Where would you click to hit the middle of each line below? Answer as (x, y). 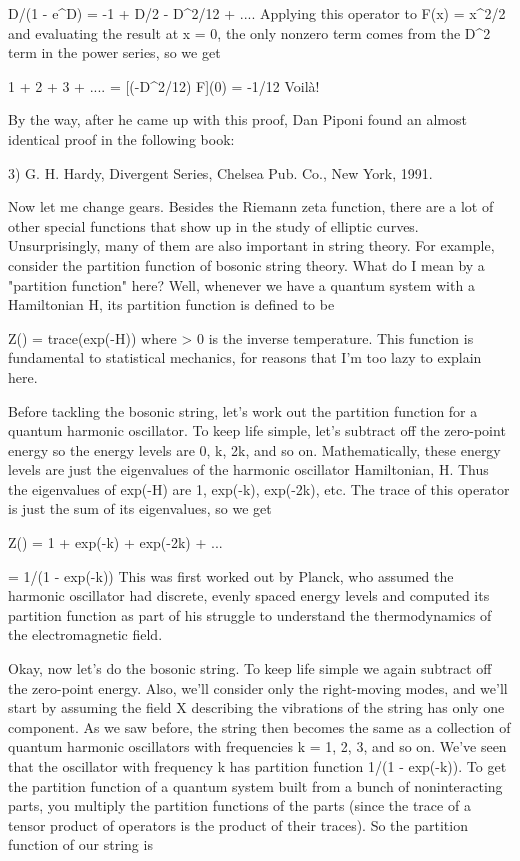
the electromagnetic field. (85, 634)
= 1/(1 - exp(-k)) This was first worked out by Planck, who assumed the (231, 575)
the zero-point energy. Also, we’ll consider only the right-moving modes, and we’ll (258, 687)
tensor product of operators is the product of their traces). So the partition (238, 824)
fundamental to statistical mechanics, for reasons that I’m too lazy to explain (245, 357)
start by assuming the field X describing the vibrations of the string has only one (256, 707)
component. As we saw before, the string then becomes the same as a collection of (259, 726)
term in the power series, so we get (114, 52)
